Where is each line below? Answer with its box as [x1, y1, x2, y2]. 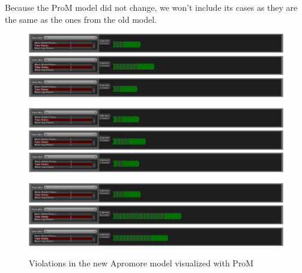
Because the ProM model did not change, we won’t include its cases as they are [5, 1, 298, 13]
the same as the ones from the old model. [5, 13, 157, 25]
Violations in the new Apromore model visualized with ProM [29, 257, 254, 269]
